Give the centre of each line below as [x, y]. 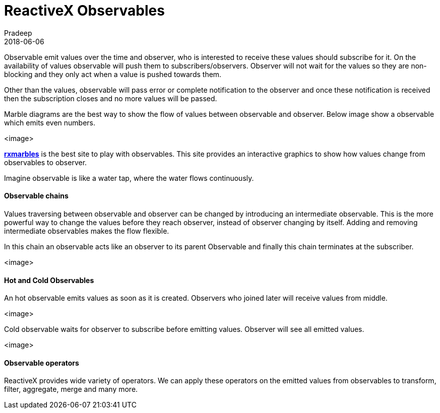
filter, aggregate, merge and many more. [71, 389]
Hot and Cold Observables [49, 280]
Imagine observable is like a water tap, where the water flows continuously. [129, 178]
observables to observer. [46, 162]
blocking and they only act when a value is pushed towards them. [113, 74]
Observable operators [42, 363]
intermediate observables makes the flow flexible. [87, 231]
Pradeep [18, 33]
